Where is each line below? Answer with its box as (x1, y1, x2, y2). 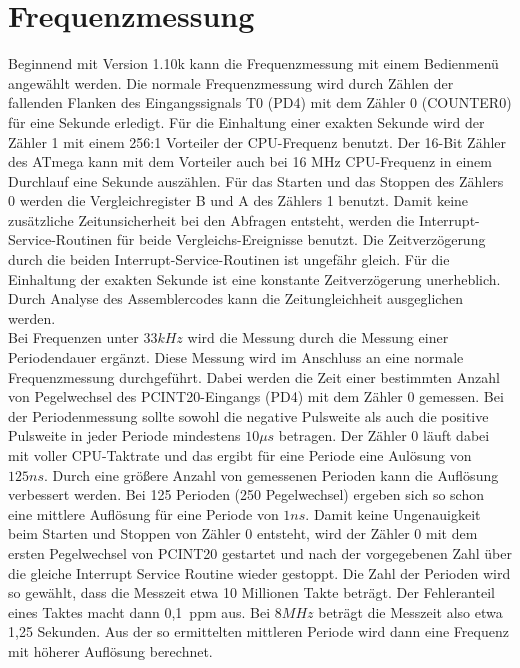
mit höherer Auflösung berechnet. (8, 640, 213, 661)
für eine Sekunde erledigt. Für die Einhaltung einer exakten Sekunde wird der (8, 111, 485, 132)
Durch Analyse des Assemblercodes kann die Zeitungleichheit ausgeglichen (8, 288, 463, 309)
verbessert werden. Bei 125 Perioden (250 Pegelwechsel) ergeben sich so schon (8, 484, 484, 505)
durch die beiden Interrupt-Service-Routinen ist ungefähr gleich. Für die (8, 249, 450, 270)
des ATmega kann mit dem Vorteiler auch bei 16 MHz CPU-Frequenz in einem (8, 151, 492, 172)
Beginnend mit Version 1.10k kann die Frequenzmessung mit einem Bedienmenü (8, 53, 499, 74)
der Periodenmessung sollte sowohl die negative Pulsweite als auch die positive (8, 405, 489, 426)
